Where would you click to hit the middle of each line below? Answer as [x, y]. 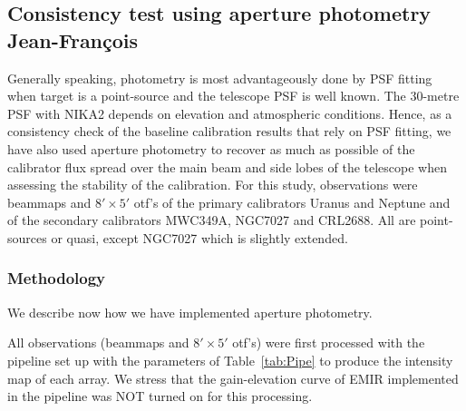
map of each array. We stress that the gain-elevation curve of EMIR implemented [233, 378]
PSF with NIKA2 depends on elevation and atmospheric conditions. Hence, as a [230, 113]
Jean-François [73, 39]
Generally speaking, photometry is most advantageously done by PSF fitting [220, 78]
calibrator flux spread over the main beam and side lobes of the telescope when [228, 166]
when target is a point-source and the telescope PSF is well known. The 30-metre [233, 96]
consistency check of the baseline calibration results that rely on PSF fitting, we [229, 131]
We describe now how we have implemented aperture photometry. [190, 312]
